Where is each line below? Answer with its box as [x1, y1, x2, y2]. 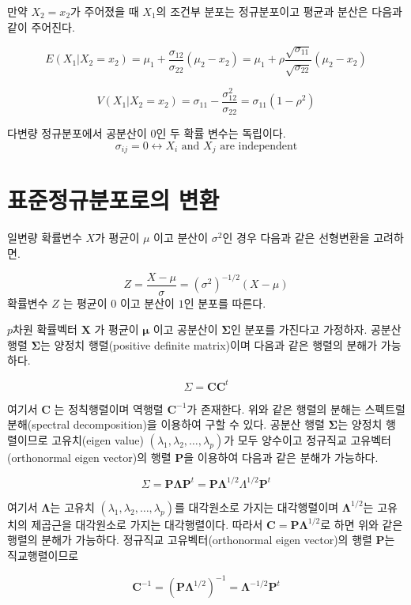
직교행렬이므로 [7, 547, 79, 564]
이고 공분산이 [153, 321, 218, 338]
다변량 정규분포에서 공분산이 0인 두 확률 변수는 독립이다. [7, 125, 286, 142]
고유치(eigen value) [51, 431, 144, 448]
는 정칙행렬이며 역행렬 [54, 400, 164, 417]
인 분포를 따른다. [183, 294, 266, 311]
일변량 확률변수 [7, 229, 82, 246]
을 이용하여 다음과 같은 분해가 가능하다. [183, 448, 379, 465]
